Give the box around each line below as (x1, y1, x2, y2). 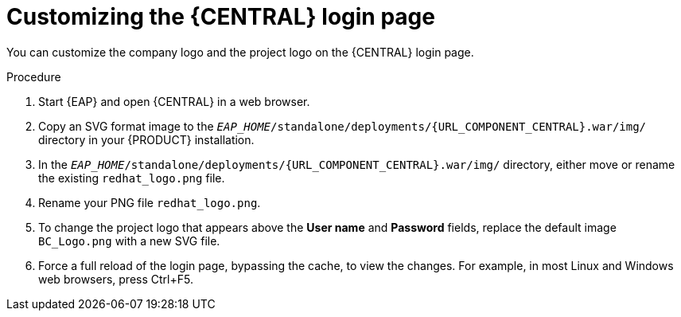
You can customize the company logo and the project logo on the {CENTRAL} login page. (6, 45, 474, 59)
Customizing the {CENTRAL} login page (6, 3, 435, 30)
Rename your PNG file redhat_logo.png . (38, 195, 261, 209)
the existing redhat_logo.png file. (38, 170, 225, 185)
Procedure (6, 69, 61, 84)
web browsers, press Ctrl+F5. (38, 272, 193, 286)
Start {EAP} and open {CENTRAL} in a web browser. (38, 94, 310, 108)
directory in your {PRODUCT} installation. (38, 132, 255, 147)
